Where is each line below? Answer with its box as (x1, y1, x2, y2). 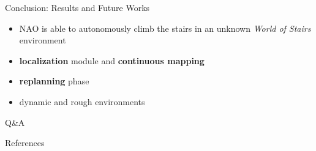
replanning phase (19, 75, 89, 87)
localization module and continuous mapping (19, 54, 205, 67)
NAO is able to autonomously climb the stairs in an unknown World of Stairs (19, 21, 311, 34)
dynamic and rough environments (19, 95, 145, 108)
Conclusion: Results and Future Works (5, 1, 150, 13)
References (5, 136, 45, 149)
